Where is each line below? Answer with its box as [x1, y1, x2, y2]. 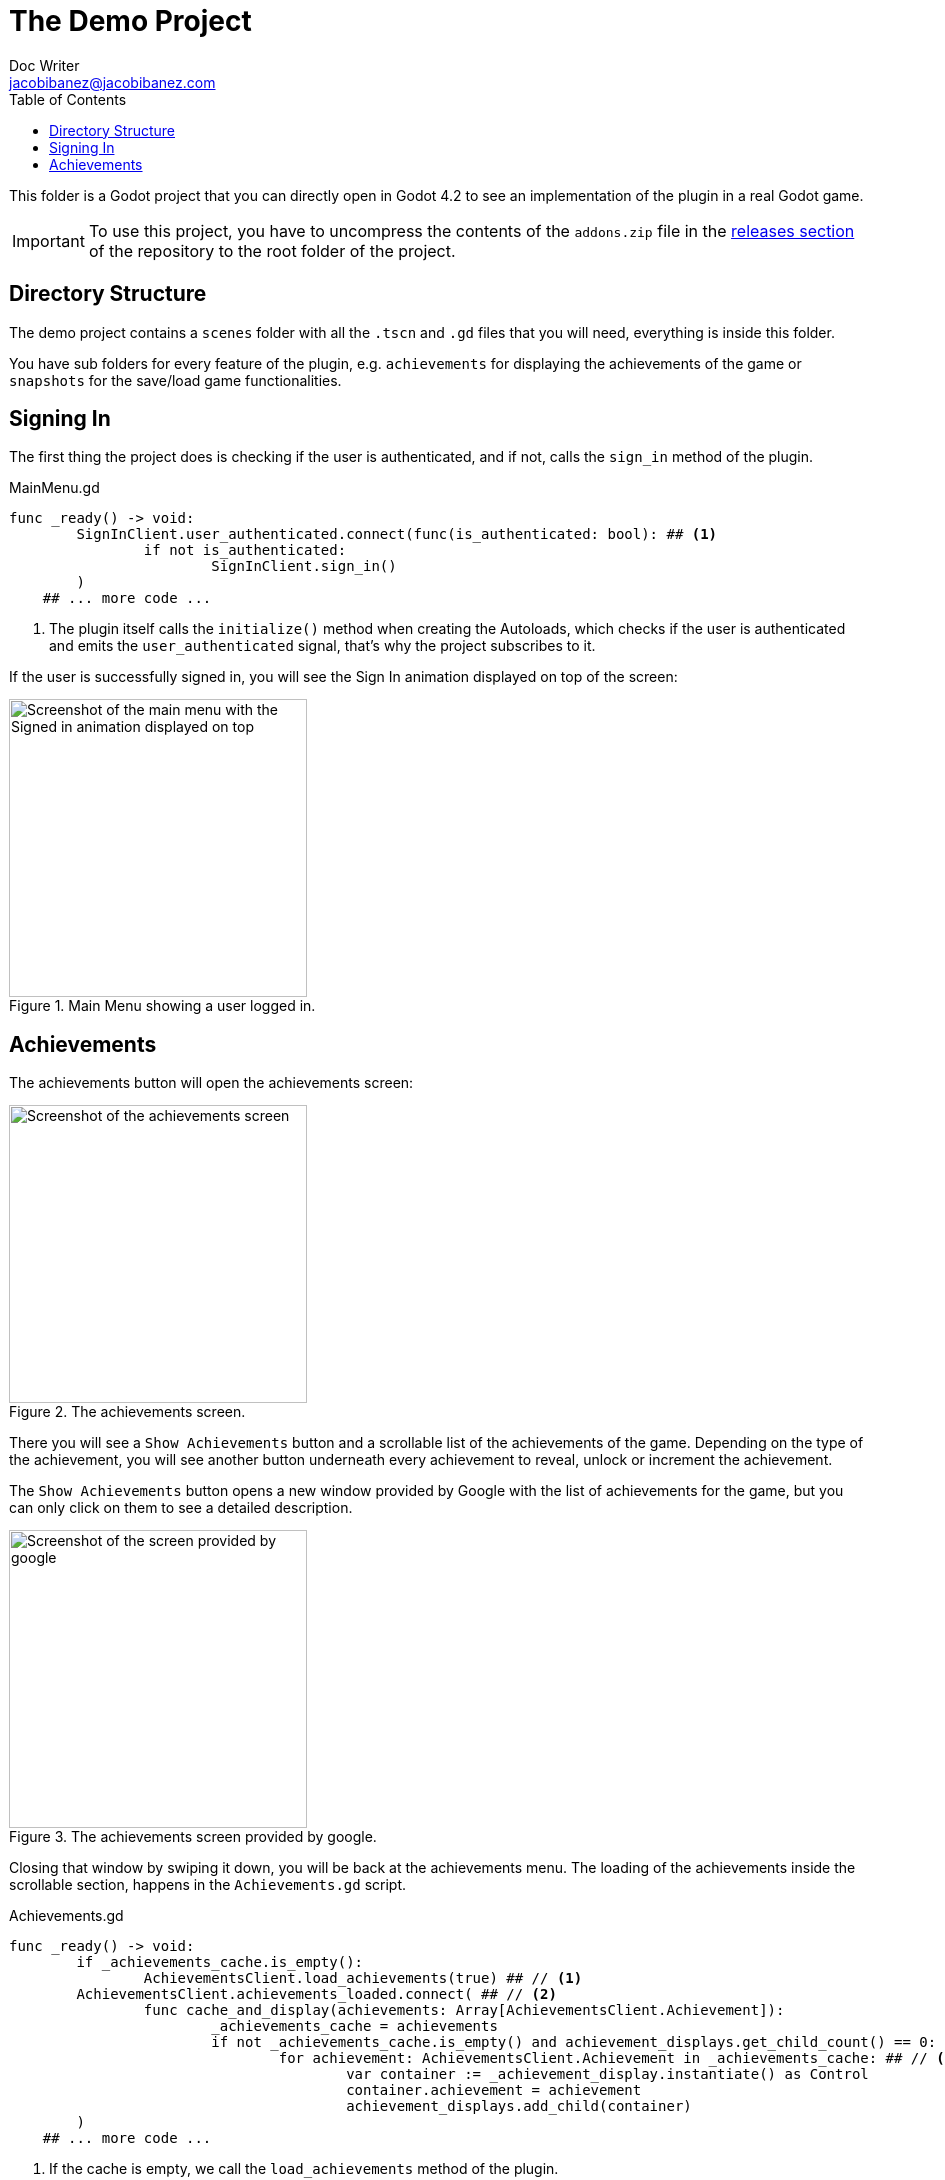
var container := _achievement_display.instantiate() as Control [346, 2066, 869, 2083]
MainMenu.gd [9, 479, 100, 497]
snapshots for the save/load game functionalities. [9, 371, 342, 389]
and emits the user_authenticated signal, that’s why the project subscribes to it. [49, 637, 596, 655]
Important [12, 230, 85, 251]
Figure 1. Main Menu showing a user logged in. [9, 997, 316, 1015]
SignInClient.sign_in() [211, 558, 397, 575]
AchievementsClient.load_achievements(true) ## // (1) [143, 1970, 583, 1987]
